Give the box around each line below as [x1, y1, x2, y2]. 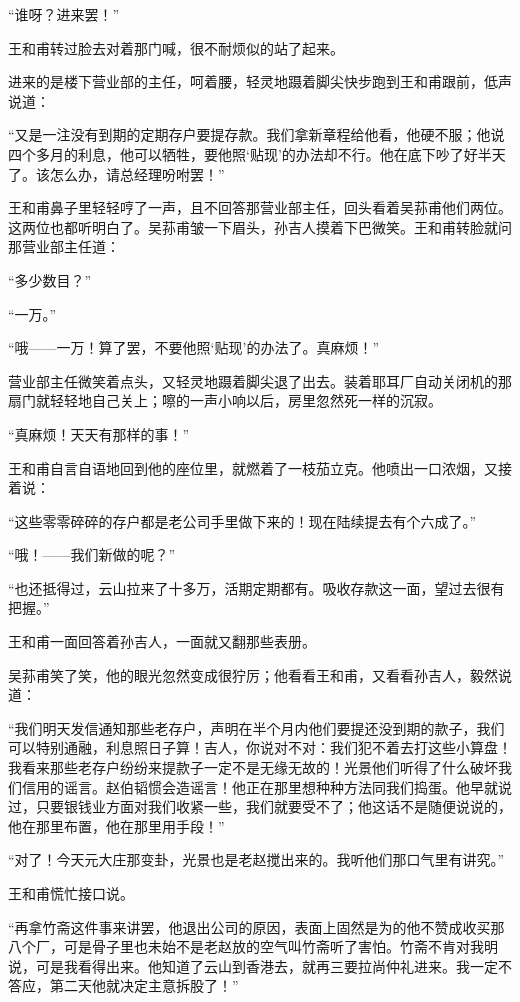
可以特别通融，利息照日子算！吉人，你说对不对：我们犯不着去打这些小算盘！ [8, 737, 512, 758]
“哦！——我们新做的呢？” [8, 544, 176, 565]
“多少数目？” [8, 269, 92, 290]
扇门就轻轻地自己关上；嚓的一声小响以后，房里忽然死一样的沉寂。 [8, 390, 442, 411]
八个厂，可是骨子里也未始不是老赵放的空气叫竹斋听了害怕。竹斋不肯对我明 [8, 936, 498, 957]
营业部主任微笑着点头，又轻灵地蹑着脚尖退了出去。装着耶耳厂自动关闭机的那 [8, 370, 512, 391]
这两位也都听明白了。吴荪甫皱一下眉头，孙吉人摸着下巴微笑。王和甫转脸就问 [8, 216, 512, 237]
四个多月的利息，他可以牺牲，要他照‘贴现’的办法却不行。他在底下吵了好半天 [8, 143, 506, 164]
